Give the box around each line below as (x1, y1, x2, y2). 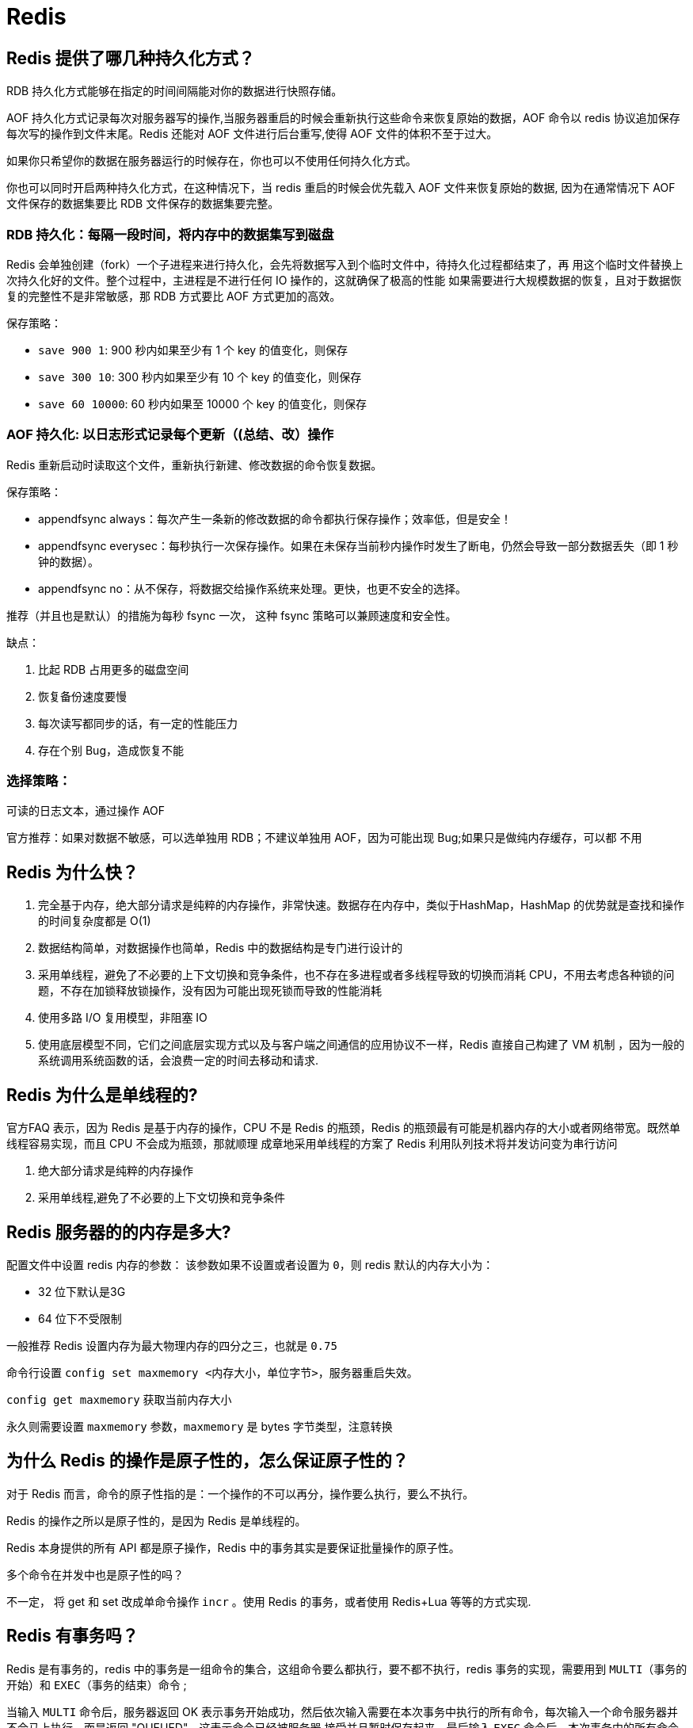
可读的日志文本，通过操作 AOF (6, 804, 166, 818)
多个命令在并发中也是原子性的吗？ (6, 1567, 184, 1581)
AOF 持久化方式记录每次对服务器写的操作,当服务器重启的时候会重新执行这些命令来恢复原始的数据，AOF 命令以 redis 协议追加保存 (6, 111, 680, 125)
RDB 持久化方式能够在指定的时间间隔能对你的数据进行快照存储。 (6, 84, 343, 98)
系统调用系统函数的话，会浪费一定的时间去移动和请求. (38, 1053, 319, 1068)
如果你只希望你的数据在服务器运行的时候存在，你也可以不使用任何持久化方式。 (6, 154, 417, 168)
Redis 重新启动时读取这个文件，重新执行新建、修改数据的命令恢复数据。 (6, 457, 383, 472)
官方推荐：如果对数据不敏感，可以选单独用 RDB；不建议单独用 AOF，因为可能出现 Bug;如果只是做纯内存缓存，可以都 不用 (6, 831, 642, 845)
